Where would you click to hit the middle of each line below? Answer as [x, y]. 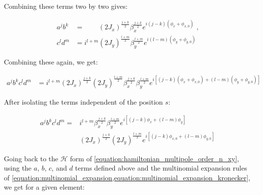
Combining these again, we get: [51, 62]
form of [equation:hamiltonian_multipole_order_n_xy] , [155, 158]
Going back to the [31, 158]
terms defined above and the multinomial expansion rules [161, 168]
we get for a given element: [44, 187]
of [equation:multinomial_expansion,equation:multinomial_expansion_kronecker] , [127, 177]
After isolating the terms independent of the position [83, 102]
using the [18, 168]
